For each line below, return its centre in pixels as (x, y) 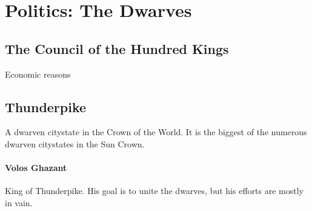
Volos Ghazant (36, 168)
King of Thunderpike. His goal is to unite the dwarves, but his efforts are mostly (154, 191)
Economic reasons (38, 74)
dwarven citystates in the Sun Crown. (75, 143)
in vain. (19, 202)
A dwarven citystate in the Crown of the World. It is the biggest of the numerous (156, 132)
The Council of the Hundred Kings (117, 48)
